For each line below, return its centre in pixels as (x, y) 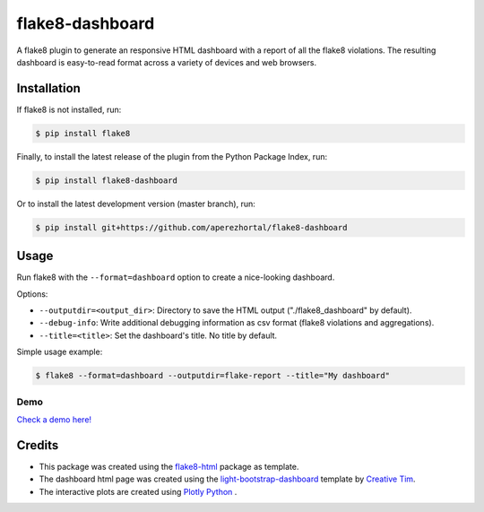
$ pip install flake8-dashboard (107, 180)
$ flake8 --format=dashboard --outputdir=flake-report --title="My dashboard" (212, 376)
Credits (38, 445)
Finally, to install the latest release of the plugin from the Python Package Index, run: (172, 156)
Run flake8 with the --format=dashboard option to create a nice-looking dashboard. (176, 277)
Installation (48, 88)
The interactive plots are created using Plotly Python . (138, 491)
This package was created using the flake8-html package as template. (169, 466)
